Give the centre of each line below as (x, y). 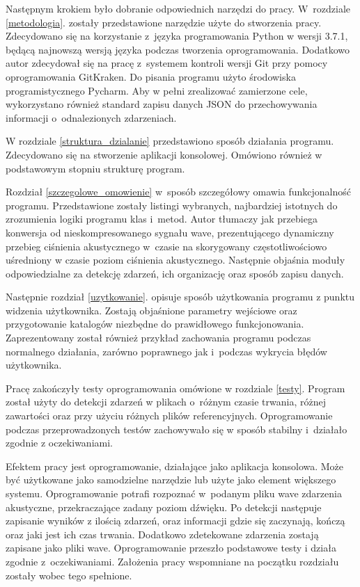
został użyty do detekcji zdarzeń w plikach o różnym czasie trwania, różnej (166, 402)
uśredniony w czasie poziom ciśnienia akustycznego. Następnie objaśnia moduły (175, 260)
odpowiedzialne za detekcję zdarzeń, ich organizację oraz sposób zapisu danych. (175, 273)
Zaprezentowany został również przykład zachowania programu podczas (158, 338)
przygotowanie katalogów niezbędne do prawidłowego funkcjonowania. (155, 324)
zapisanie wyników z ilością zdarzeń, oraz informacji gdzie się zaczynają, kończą (175, 521)
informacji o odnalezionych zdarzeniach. (91, 117)
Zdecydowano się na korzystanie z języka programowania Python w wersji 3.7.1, (177, 36)
